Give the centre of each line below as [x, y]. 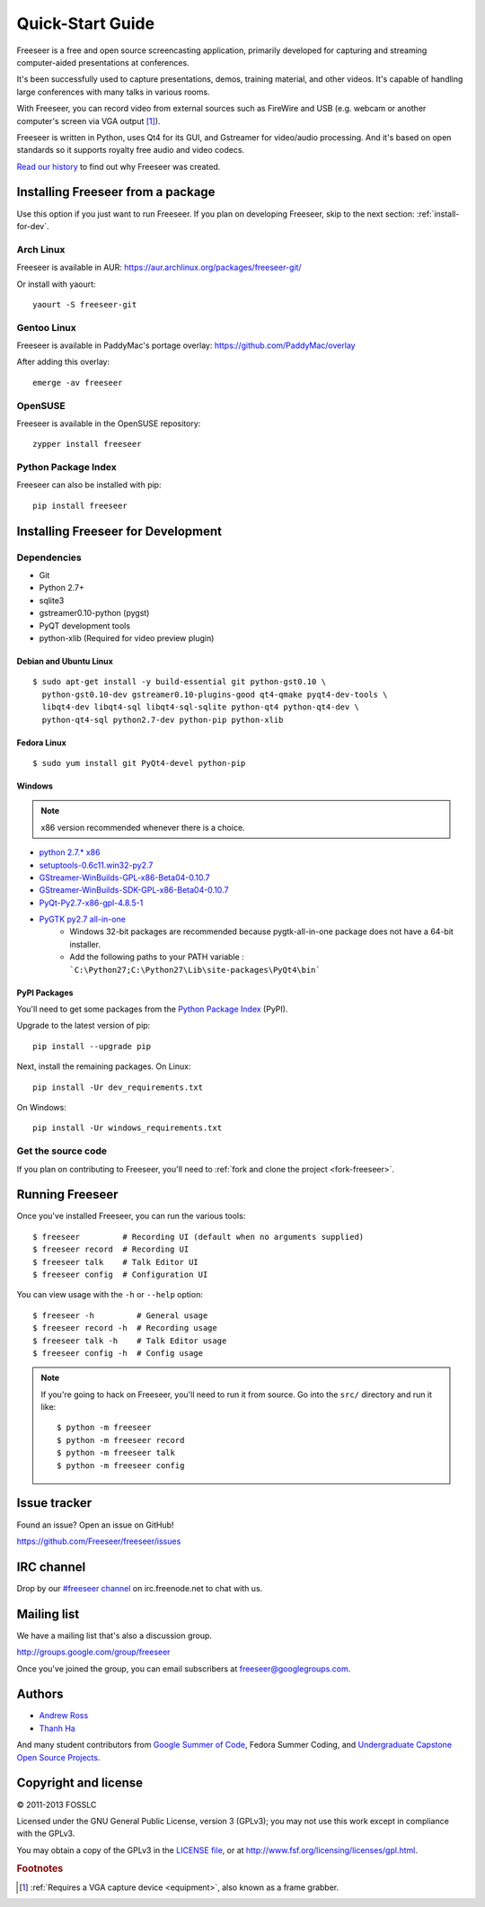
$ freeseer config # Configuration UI [120, 1274]
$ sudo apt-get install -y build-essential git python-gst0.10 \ [180, 682]
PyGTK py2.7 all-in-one [82, 919]
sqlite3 [52, 600]
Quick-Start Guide [86, 23]
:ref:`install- [438, 214]
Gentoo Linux [46, 327]
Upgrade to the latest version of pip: [84, 1026]
